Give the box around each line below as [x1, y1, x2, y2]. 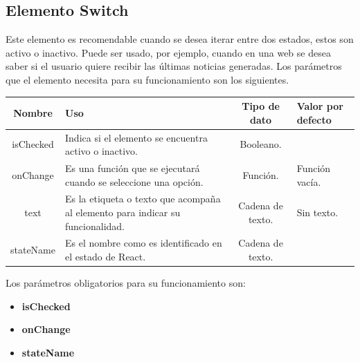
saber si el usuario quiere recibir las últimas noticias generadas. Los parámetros [6, 59, 342, 73]
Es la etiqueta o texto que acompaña [65, 191, 221, 206]
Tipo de [242, 99, 280, 113]
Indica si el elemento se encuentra [65, 130, 208, 144]
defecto [296, 112, 332, 126]
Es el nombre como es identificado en [65, 236, 222, 250]
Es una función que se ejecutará [65, 160, 200, 175]
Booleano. [240, 137, 282, 151]
